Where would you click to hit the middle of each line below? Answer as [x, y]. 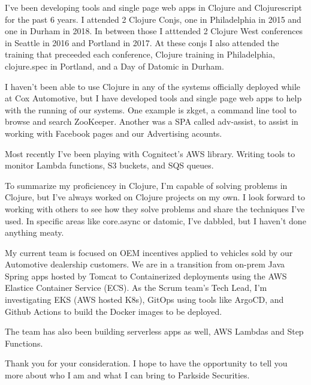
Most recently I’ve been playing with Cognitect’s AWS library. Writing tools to [150, 153]
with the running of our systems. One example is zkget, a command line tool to [151, 109]
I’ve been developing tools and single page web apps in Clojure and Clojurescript [153, 7]
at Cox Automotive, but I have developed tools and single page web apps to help [153, 98]
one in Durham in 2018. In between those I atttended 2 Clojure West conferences [154, 31]
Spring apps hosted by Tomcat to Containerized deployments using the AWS [146, 276]
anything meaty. [34, 232]
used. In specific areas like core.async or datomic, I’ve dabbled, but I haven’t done [155, 220]
